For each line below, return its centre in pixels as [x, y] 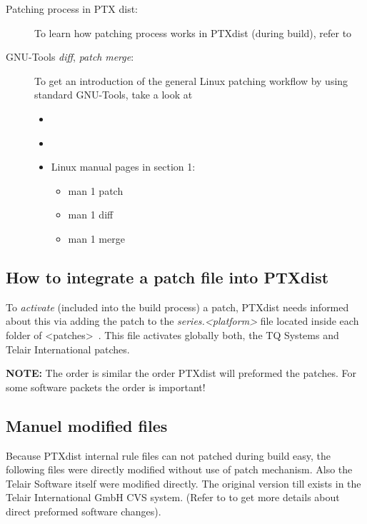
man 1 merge [96, 238]
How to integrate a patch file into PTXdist [167, 277]
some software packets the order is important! [106, 387]
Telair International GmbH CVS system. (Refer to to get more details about [173, 497]
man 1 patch [96, 190]
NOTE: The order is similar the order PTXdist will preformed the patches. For [181, 373]
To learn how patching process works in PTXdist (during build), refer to [193, 32]
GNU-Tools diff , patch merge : [70, 57]
